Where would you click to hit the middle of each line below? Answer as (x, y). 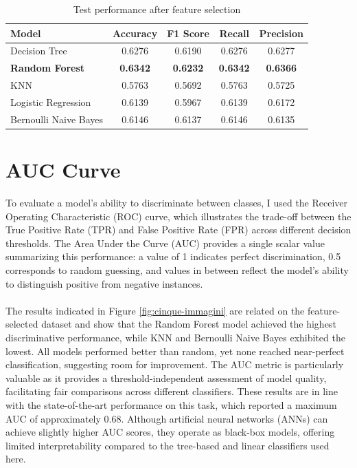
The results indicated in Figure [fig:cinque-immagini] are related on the (155, 310)
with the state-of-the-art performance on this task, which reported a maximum (171, 404)
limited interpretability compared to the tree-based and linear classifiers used (168, 445)
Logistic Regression (51, 102)
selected (22, 324)
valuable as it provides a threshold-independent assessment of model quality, (166, 377)
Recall (234, 33)
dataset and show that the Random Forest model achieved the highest (189, 324)
